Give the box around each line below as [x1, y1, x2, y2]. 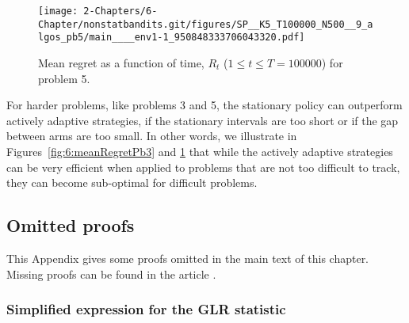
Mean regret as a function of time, [38, 54, 204, 70]
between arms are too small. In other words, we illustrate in [6, 127, 297, 144]
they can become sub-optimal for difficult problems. [6, 174, 258, 191]
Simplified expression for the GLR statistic [6, 299, 286, 319]
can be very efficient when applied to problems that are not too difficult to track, [6, 158, 400, 175]
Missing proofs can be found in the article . [6, 265, 216, 282]
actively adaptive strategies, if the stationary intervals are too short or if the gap [6, 112, 399, 128]
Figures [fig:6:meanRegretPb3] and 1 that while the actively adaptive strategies [6, 142, 393, 159]
